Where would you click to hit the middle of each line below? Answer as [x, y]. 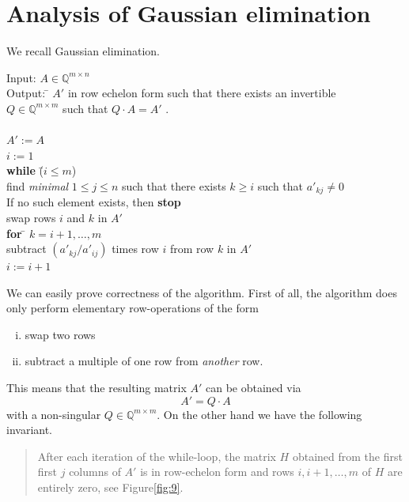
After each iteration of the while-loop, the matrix [157, 456]
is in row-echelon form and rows [217, 472]
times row [135, 249]
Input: [21, 77]
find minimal [38, 185]
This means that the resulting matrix [97, 388]
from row [192, 249]
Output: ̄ [28, 93]
